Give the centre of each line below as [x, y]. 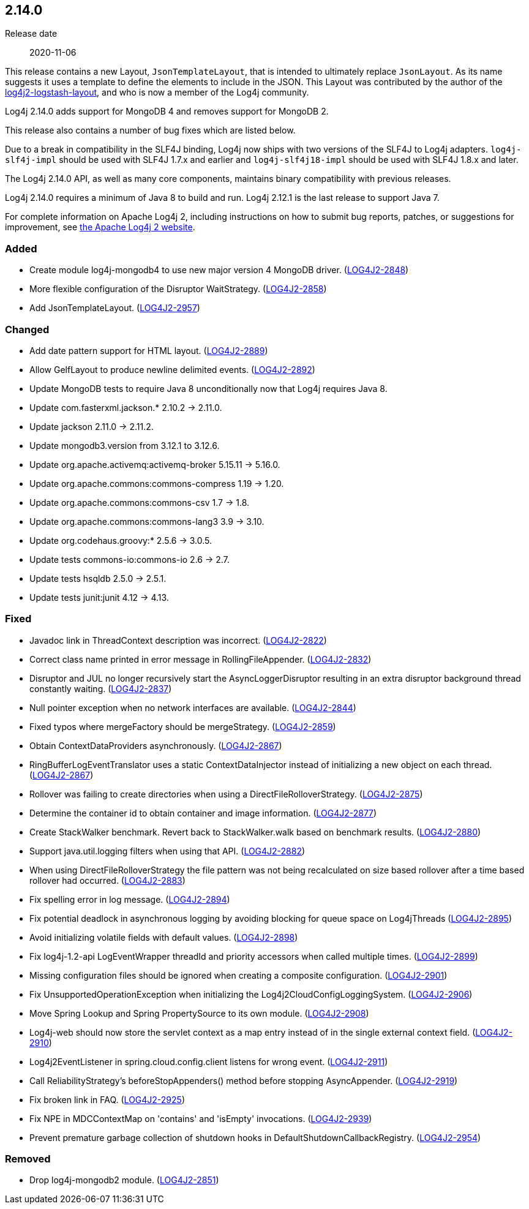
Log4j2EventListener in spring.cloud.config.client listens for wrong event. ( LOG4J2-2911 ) [209, 1061]
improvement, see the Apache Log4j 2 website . [100, 227]
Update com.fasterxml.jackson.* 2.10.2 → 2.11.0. [126, 407]
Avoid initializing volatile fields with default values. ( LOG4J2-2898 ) [164, 937]
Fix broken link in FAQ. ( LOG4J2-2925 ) [107, 1099]
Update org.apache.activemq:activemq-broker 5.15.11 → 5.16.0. [155, 464]
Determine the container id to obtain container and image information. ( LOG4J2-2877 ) [203, 813]
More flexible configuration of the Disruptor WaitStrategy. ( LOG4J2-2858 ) [178, 289]
